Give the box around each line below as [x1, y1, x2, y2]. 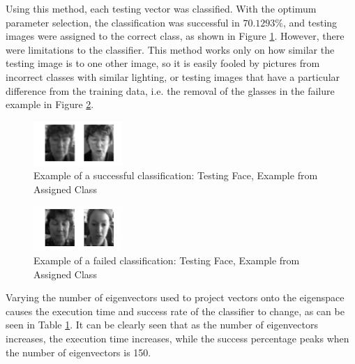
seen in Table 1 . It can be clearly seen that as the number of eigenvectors [6, 317, 318, 332]
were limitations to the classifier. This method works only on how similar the [6, 42, 335, 56]
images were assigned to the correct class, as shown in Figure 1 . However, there [6, 29, 345, 43]
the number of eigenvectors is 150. [6, 344, 151, 359]
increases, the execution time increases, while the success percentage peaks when [6, 331, 349, 346]
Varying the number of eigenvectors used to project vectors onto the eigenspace [6, 290, 345, 305]
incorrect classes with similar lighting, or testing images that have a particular [6, 69, 340, 84]
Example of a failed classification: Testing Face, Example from [33, 253, 300, 268]
